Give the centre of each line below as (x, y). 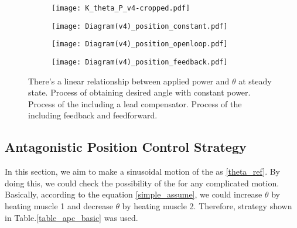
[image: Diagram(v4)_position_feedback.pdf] (140, 62)
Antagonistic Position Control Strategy (126, 147)
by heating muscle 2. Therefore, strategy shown (207, 205)
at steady (255, 81)
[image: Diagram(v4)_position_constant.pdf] (140, 26)
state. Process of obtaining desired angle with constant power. (139, 92)
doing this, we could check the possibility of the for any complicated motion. (142, 183)
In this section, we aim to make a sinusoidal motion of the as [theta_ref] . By (142, 171)
